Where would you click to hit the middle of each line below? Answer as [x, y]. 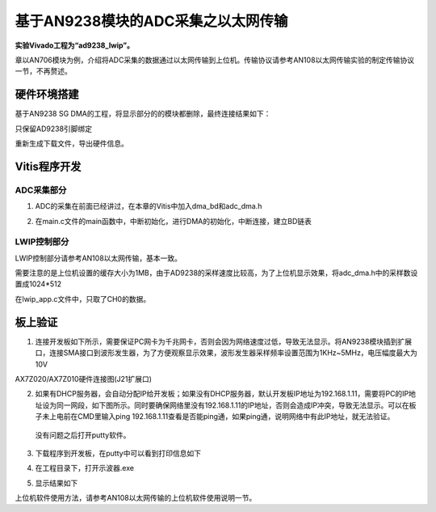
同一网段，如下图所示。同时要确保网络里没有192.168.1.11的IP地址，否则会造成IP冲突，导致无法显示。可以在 [233, 405]
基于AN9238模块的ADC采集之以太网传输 [151, 21]
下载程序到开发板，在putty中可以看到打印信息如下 [118, 453]
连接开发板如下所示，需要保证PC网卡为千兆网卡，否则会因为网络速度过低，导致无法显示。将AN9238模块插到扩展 [223, 341]
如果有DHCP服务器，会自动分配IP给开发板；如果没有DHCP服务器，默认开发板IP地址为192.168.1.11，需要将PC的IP [222, 394]
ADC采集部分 [41, 190]
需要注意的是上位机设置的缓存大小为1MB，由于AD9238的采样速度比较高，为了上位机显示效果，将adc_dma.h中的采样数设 [216, 273]
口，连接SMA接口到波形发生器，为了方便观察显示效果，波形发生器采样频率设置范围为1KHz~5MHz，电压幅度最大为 [226, 353]
